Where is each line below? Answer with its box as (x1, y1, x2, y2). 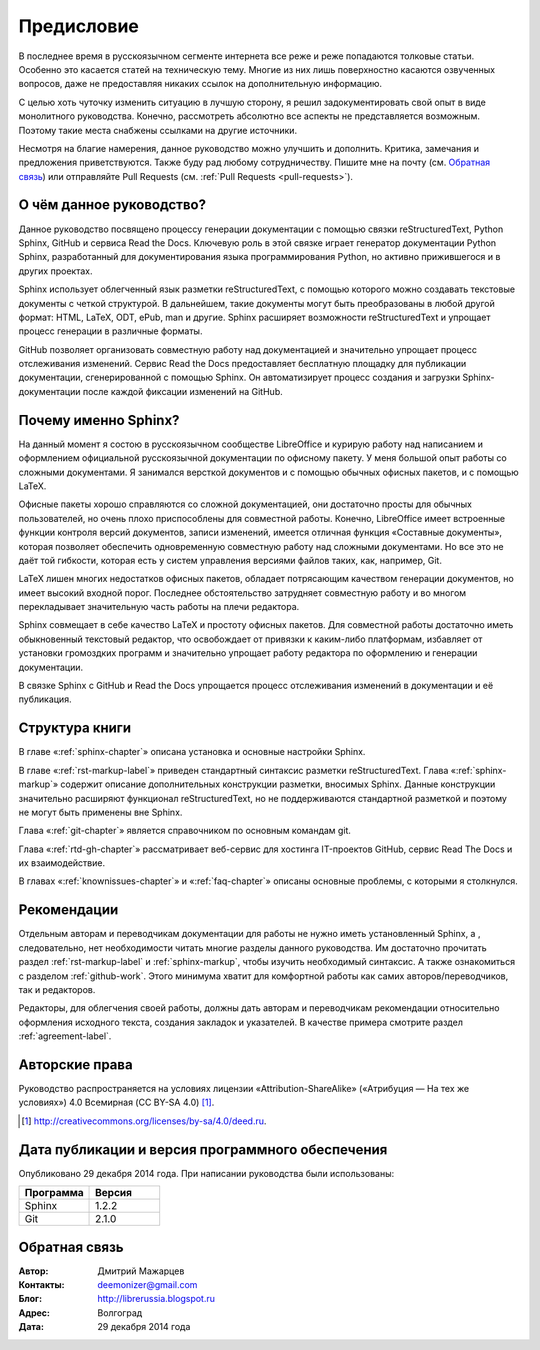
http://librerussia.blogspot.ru (97, 1293, 215, 1305)
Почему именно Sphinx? (18, 411, 180, 429)
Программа (24, 1186, 84, 1200)
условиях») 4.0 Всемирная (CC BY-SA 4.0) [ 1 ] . (18, 1096, 215, 1109)
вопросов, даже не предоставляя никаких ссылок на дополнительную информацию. (18, 78, 383, 90)
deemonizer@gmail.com (97, 1278, 198, 1290)
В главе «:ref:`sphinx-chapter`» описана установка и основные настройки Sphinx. (18, 746, 366, 758)
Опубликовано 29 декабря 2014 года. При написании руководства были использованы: (18, 1167, 395, 1179)
